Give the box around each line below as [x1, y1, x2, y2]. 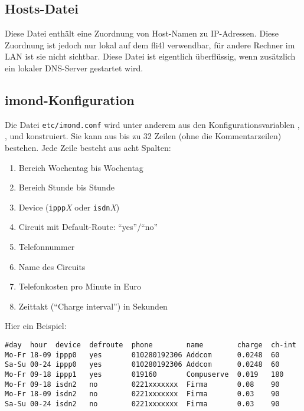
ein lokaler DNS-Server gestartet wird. [5, 61, 143, 74]
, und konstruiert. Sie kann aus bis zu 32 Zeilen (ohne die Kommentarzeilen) [5, 130, 282, 142]
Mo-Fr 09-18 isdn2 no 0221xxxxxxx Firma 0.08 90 [5, 380, 280, 389]
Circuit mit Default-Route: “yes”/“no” [18, 221, 158, 233]
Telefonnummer [18, 241, 75, 253]
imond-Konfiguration [5, 90, 135, 108]
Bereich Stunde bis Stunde [18, 181, 115, 193]
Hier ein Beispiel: [5, 320, 67, 332]
